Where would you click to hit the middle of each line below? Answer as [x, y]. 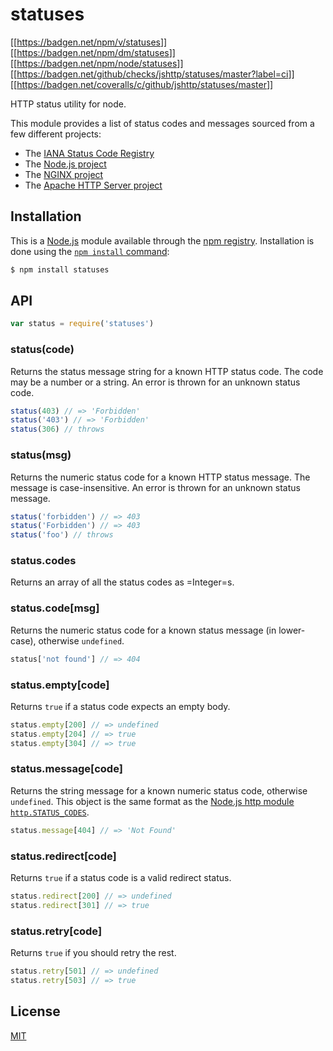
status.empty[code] [60, 685]
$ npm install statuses [60, 269]
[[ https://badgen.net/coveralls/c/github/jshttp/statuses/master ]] [142, 84]
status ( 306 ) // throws [57, 429]
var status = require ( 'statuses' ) [82, 324]
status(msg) [41, 455]
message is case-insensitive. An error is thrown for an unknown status [155, 487]
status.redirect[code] [63, 856]
